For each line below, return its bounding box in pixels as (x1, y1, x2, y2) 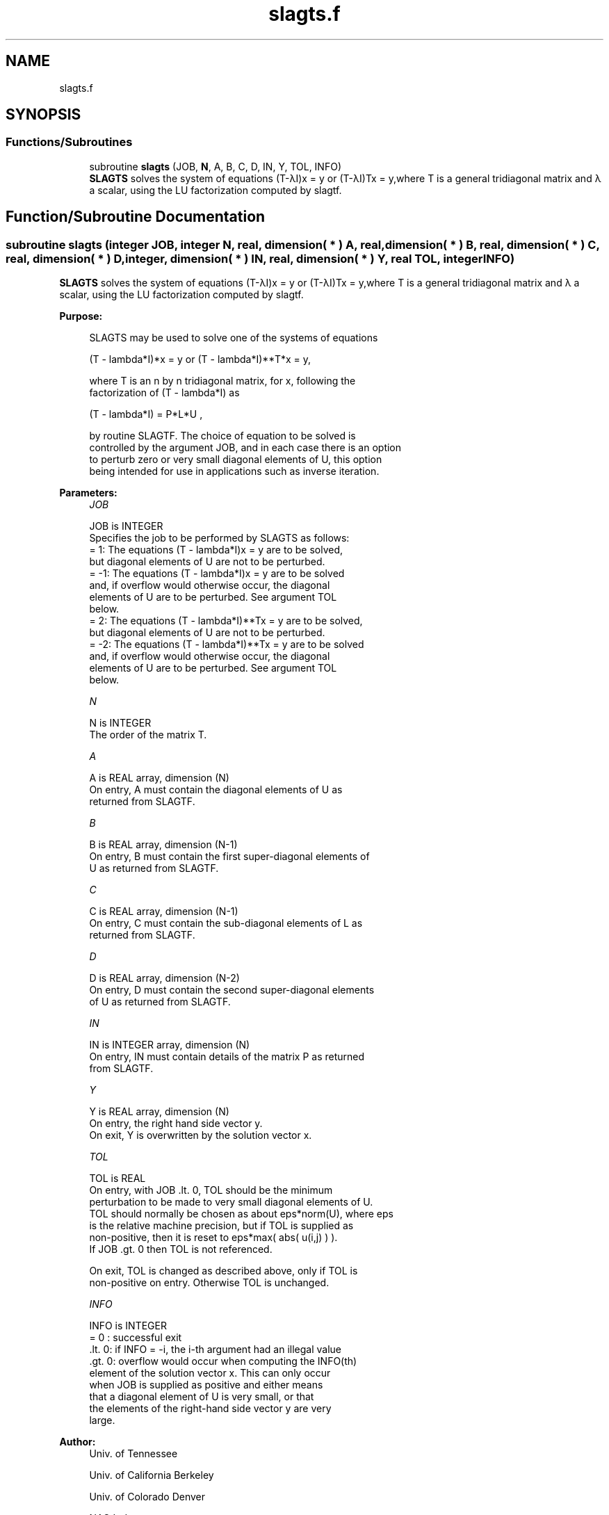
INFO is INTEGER (89, 1320, 167, 1332)
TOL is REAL (89, 1172, 146, 1185)
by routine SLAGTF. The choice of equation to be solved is (89, 430, 356, 442)
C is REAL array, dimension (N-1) (89, 905, 238, 918)
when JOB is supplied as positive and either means (89, 1379, 323, 1391)
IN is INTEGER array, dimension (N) (89, 1039, 250, 1051)
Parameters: (59, 487, 117, 499)
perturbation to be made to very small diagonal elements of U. (89, 1196, 373, 1208)
